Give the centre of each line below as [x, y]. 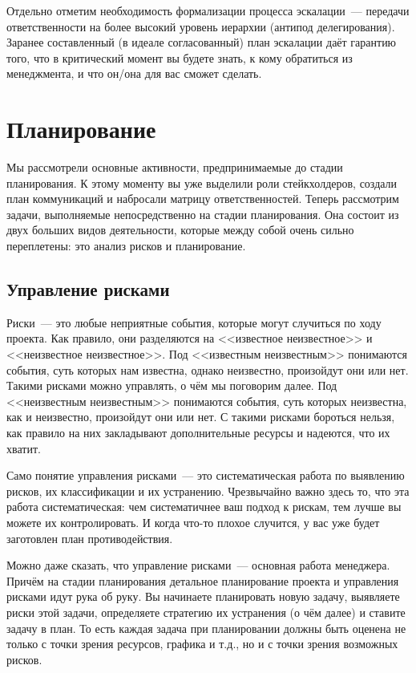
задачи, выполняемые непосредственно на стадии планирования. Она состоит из [203, 214]
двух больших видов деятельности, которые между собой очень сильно [180, 230]
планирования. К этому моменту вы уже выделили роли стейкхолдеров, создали [202, 182]
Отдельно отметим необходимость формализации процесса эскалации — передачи [208, 10]
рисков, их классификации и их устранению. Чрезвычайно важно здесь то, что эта [208, 491]
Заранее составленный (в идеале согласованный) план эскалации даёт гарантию [202, 42]
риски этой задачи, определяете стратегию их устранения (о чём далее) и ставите [206, 612]
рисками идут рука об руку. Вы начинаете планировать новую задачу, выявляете [203, 596]
